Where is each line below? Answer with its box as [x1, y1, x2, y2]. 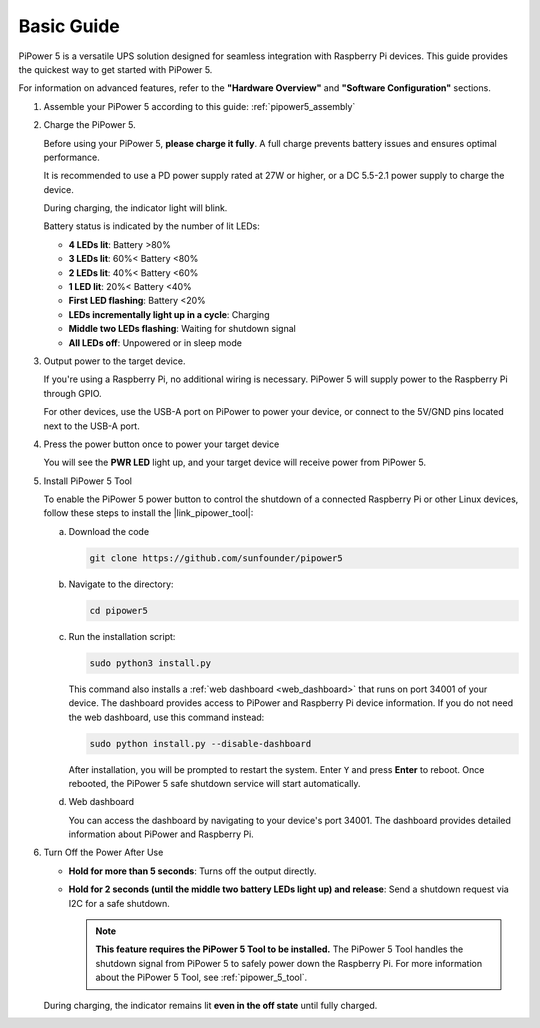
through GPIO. [43, 387, 102, 399]
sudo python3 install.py [89, 657, 212, 669]
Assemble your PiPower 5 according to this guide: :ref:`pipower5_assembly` [43, 100, 356, 112]
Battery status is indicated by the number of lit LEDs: [43, 220, 260, 232]
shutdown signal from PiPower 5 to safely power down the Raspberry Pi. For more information [95, 957, 483, 969]
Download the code [68, 525, 150, 537]
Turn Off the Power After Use [43, 846, 164, 859]
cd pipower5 [89, 605, 149, 616]
